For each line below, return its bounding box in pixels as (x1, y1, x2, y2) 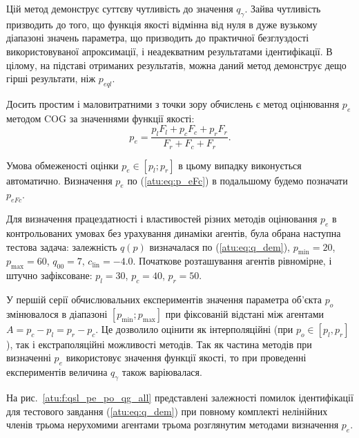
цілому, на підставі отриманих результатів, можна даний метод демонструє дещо (6, 57, 347, 72)
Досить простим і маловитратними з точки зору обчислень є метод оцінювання (6, 96, 340, 111)
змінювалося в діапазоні (6, 306, 108, 321)
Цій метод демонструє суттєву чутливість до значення (6, 1, 233, 15)
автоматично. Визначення (6, 173, 113, 187)
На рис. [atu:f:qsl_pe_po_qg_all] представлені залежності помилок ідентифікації (6, 390, 353, 404)
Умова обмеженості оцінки (6, 158, 119, 172)
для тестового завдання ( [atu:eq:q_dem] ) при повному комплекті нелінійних (6, 403, 328, 418)
